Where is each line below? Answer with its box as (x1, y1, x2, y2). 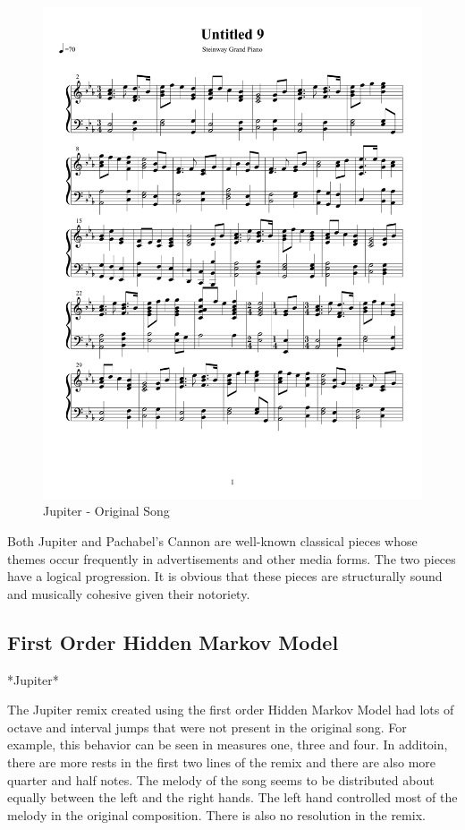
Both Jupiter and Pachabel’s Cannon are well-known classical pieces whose (7, 532, 418, 551)
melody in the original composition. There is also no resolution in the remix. (7, 805, 426, 824)
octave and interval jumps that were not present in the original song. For (7, 717, 407, 736)
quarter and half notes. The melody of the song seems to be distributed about (7, 770, 435, 789)
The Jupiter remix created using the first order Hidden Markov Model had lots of (7, 700, 454, 719)
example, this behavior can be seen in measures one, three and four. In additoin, (7, 735, 448, 754)
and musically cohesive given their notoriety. (7, 584, 250, 603)
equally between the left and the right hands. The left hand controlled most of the (7, 788, 458, 807)
